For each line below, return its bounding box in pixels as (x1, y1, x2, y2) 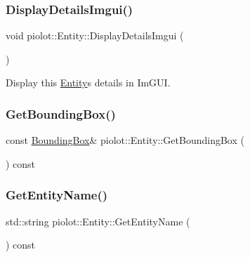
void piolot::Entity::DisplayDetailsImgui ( (6, 28, 184, 43)
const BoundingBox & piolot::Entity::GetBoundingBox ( (6, 133, 244, 147)
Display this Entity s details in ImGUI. (6, 75, 171, 90)
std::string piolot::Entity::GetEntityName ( (6, 213, 190, 228)
